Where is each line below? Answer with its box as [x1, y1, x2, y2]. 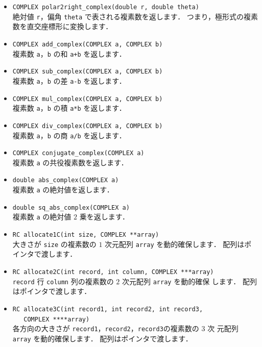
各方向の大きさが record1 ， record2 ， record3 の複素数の [12, 323, 199, 334]
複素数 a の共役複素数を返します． [12, 157, 128, 167]
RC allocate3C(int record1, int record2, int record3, [12, 305, 203, 313]
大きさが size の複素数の [12, 238, 97, 249]
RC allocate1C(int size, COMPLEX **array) [12, 231, 159, 239]
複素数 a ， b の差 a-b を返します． [12, 75, 126, 86]
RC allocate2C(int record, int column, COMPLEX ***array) [12, 268, 214, 276]
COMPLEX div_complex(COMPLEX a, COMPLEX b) [12, 122, 163, 130]
